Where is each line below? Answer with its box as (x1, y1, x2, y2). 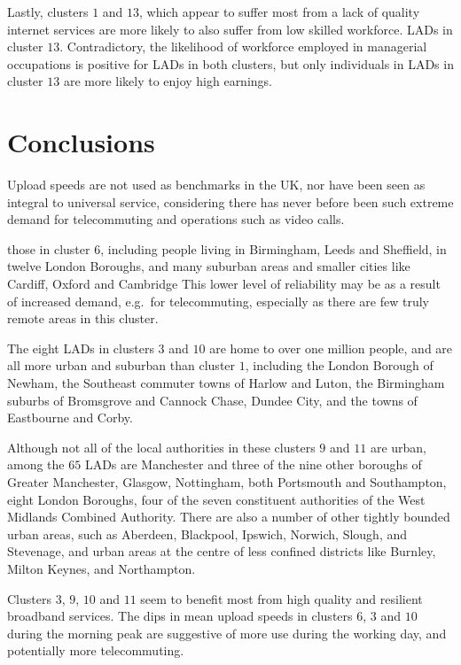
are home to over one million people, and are (209, 338, 453, 357)
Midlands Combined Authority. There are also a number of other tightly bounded (7, 507, 450, 526)
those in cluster (7, 239, 90, 258)
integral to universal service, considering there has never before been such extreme (7, 192, 454, 211)
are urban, (370, 437, 427, 456)
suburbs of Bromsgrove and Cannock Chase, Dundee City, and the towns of (7, 390, 418, 409)
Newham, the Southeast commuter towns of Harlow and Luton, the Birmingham (7, 374, 445, 392)
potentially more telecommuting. (7, 641, 184, 660)
